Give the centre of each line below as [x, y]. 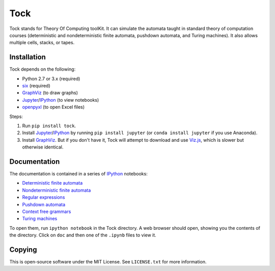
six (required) [36, 86]
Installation [28, 57]
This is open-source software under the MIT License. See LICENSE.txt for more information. [108, 262]
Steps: [16, 116]
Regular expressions [44, 197]
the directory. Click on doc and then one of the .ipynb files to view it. [83, 235]
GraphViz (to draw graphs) [50, 93]
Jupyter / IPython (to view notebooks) [61, 100]
